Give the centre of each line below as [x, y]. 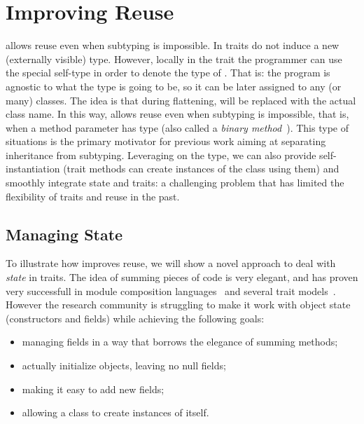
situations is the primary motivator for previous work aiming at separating [166, 141]
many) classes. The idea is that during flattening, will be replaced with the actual [181, 100]
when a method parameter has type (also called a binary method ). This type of [177, 127]
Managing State [64, 234]
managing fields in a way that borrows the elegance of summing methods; [180, 342]
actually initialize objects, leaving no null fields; [124, 365]
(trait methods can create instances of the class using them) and [201, 169]
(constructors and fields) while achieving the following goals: [135, 318]
